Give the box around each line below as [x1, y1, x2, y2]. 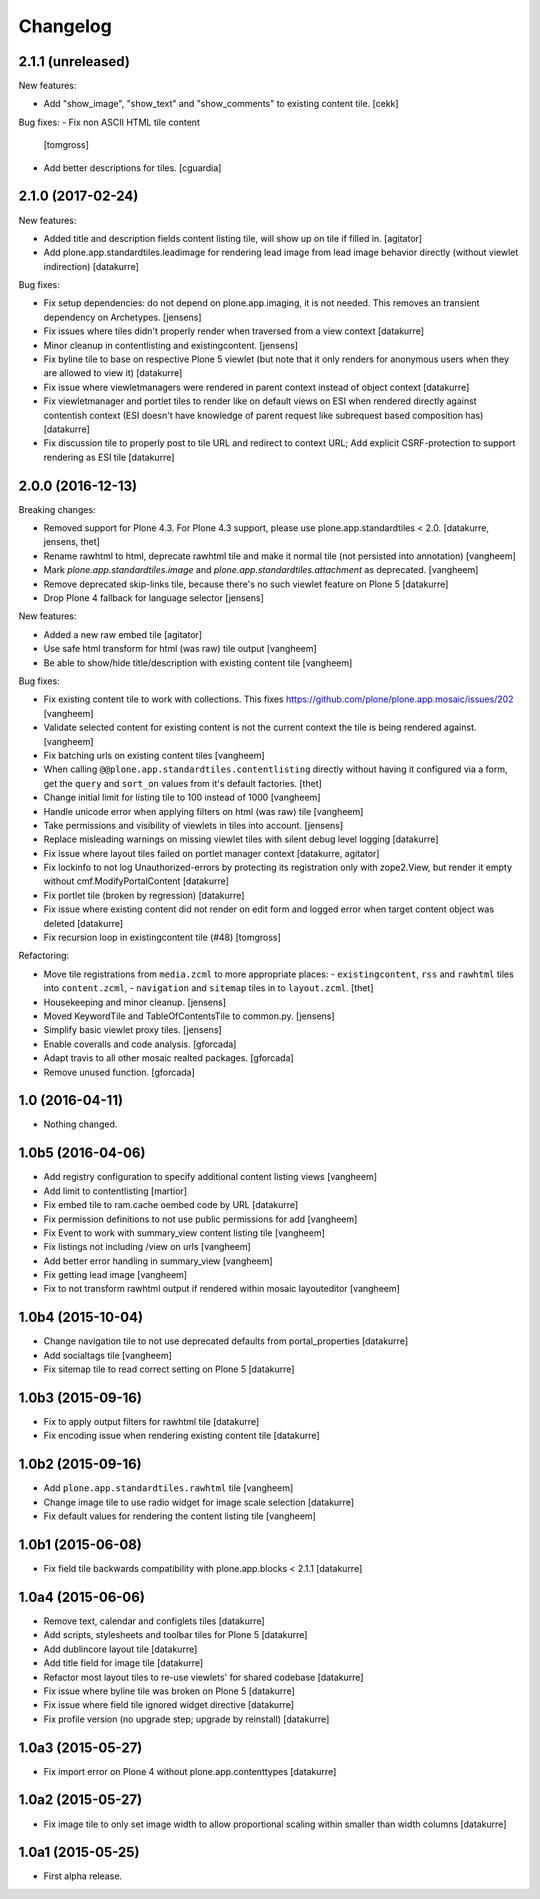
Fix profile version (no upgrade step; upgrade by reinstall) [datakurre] [43, 1713, 330, 1725]
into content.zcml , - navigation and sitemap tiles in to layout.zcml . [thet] [43, 982, 374, 994]
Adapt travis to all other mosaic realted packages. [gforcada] [43, 1052, 294, 1064]
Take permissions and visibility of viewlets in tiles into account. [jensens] [43, 819, 344, 831]
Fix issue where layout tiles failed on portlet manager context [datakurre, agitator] [43, 847, 380, 859]
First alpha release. [43, 1870, 123, 1882]
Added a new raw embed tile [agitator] [43, 628, 203, 640]
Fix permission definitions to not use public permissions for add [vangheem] [43, 1213, 358, 1225]
